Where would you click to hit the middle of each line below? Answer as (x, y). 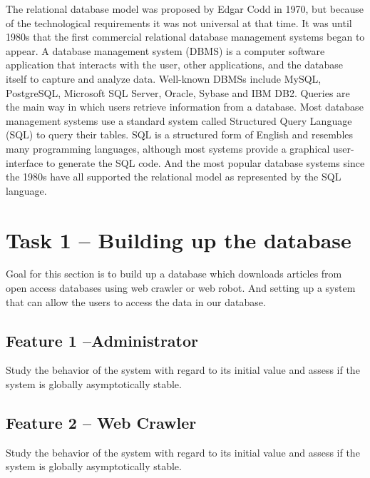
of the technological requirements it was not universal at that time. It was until (179, 22)
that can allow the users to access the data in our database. (136, 301)
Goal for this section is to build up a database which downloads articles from (174, 274)
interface (25, 162)
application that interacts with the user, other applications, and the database (174, 65)
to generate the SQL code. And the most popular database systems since (205, 162)
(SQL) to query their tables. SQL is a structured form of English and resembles (180, 134)
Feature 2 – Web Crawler (101, 422)
